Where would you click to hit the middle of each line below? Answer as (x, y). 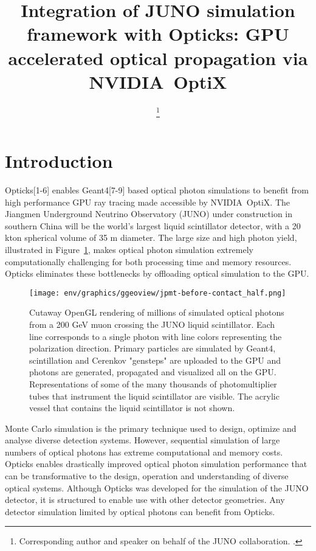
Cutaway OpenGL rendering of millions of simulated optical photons (157, 312)
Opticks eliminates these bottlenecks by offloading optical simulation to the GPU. (157, 273)
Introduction (59, 161)
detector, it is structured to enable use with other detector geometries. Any (145, 500)
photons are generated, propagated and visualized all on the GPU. (153, 372)
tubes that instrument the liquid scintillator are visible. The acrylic (154, 396)
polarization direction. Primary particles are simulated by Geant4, (153, 348)
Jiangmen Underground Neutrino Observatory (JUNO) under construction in (149, 214)
